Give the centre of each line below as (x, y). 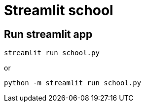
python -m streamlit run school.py (73, 83)
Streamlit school (59, 10)
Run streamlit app (48, 34)
